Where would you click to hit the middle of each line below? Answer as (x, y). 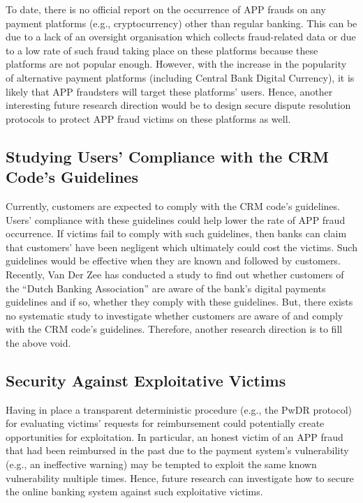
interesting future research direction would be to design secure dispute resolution (178, 105)
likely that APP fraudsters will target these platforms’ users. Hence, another (169, 91)
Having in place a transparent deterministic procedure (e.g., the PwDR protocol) (179, 409)
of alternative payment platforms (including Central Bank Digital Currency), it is (180, 77)
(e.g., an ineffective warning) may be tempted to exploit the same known (161, 464)
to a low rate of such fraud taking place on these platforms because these (162, 50)
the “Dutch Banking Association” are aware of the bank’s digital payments (166, 288)
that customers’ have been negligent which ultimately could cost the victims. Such (181, 247)
